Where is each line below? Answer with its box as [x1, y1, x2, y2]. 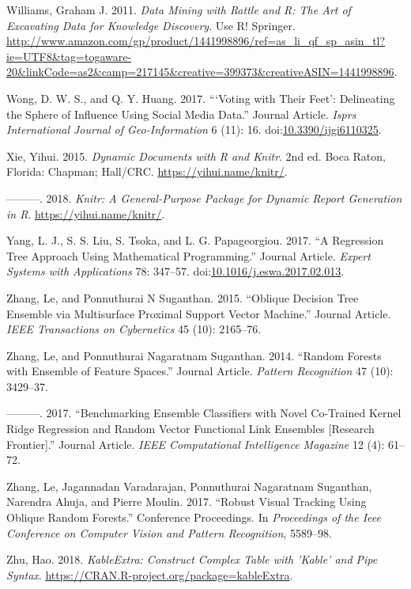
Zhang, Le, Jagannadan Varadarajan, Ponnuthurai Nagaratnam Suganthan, [6, 477, 372, 494]
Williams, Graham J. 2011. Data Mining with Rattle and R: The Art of [6, 2, 351, 17]
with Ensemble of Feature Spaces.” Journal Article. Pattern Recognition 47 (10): [6, 363, 394, 379]
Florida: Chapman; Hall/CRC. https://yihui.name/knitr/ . [6, 163, 288, 180]
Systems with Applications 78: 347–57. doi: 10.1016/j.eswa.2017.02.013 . [6, 263, 345, 279]
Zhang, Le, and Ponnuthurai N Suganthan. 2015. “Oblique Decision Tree [6, 289, 359, 306]
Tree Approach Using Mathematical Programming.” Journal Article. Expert [6, 247, 371, 264]
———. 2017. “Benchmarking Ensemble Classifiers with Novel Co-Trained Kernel [6, 405, 402, 421]
